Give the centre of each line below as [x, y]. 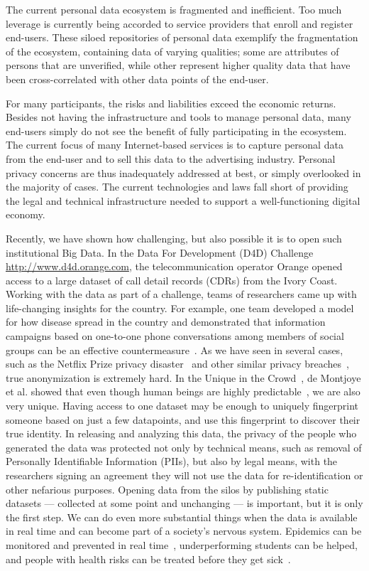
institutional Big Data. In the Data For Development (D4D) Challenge [160, 252]
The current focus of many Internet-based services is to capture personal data [175, 145]
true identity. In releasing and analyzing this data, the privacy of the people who [181, 433]
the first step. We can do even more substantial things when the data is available [182, 517]
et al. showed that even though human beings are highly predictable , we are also [183, 391]
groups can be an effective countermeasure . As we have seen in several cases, [175, 349]
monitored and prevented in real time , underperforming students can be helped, [182, 544]
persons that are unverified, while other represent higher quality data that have [178, 65]
